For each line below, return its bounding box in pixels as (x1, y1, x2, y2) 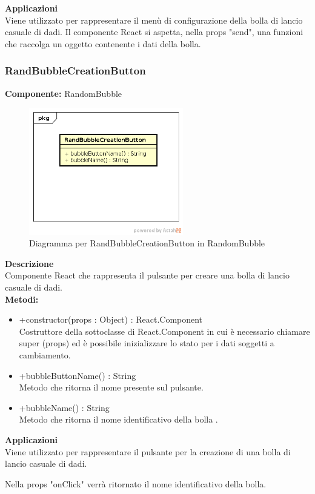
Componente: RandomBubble (5, 87, 122, 99)
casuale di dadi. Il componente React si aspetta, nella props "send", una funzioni (5, 25, 303, 38)
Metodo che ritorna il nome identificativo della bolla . (19, 413, 218, 426)
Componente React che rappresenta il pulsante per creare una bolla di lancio (5, 269, 290, 282)
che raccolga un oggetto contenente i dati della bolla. (5, 37, 201, 50)
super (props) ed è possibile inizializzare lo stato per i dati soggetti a (19, 337, 274, 349)
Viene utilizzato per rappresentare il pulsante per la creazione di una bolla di (5, 445, 291, 458)
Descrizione (5, 257, 54, 269)
